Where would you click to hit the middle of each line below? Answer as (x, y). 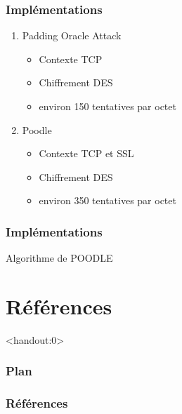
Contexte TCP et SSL (86, 153)
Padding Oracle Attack (72, 35)
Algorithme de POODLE (59, 258)
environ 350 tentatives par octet (108, 200)
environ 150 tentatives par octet (108, 106)
